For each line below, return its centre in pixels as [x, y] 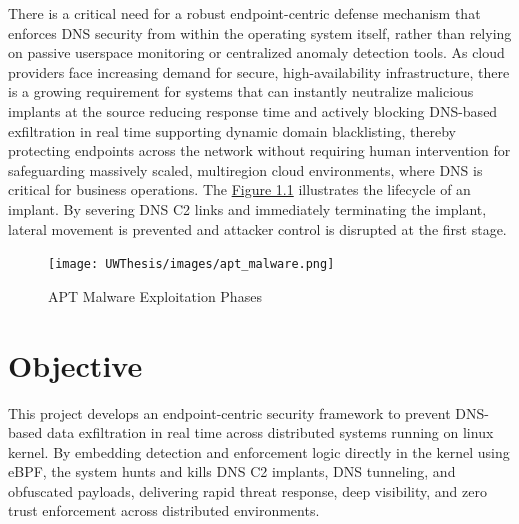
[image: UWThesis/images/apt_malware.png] [191, 264]
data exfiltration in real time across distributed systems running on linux [270, 432]
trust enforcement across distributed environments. [164, 510]
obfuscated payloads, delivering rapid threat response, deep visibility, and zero [247, 490]
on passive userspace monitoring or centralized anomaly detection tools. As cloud [256, 52]
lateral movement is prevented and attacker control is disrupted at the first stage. [257, 228]
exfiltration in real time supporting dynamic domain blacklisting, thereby [232, 130]
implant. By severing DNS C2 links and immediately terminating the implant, [247, 208]
